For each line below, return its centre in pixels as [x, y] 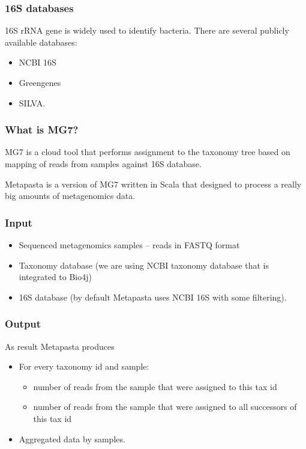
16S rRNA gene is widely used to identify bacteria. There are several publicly [147, 30]
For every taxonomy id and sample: [84, 366]
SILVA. [32, 102]
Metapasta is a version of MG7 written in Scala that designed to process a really [153, 184]
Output [23, 324]
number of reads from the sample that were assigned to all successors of [165, 407]
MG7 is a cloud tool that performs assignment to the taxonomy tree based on [148, 152]
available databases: [41, 42]
